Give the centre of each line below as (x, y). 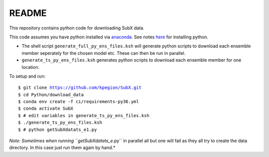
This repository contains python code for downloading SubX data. (77, 28)
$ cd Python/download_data (51, 94)
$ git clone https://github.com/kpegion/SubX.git (80, 88)
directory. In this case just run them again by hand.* (62, 148)
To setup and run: (27, 76)
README (28, 13)
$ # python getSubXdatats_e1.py (58, 129)
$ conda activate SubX (46, 109)
